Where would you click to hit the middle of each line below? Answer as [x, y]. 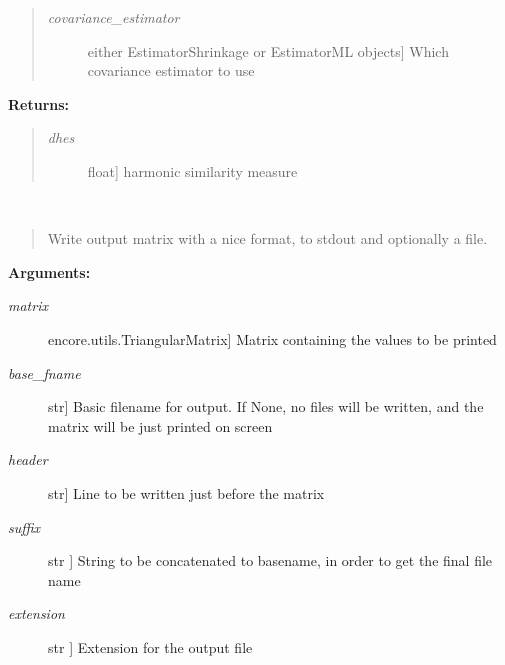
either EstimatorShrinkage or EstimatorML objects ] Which [268, 50]
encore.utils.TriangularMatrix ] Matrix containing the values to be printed [272, 338]
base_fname [44, 372]
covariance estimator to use [171, 70]
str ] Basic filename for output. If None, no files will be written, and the [266, 406]
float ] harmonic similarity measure [192, 170]
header [28, 459]
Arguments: [49, 271]
